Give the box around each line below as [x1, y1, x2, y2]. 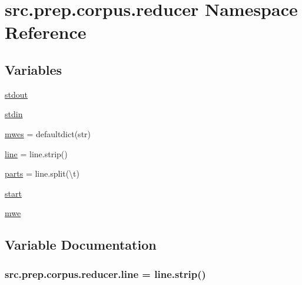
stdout [5, 88, 28, 100]
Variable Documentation [5, 236, 157, 254]
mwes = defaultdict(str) [5, 127, 91, 140]
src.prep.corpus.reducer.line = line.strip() [5, 266, 206, 281]
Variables [5, 60, 62, 78]
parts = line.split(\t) [5, 167, 79, 180]
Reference [5, 20, 87, 44]
